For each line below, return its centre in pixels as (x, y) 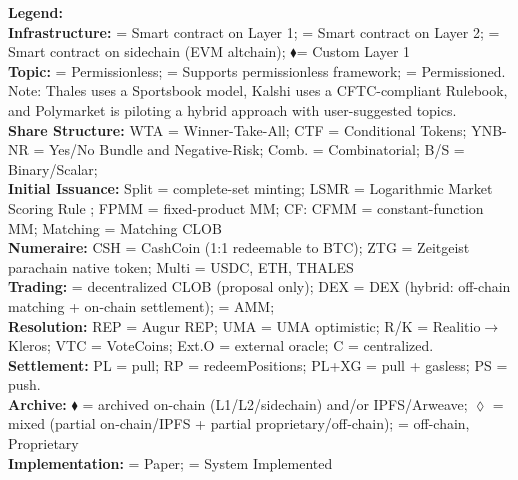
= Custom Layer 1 (353, 51)
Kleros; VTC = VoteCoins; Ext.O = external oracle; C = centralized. (221, 345)
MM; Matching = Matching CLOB (115, 227)
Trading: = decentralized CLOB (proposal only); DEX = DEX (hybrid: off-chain (259, 286)
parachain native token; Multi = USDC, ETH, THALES (181, 266)
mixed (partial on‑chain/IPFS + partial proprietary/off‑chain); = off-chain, (239, 423)
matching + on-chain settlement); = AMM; (141, 305)
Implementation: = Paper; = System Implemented (170, 462)
